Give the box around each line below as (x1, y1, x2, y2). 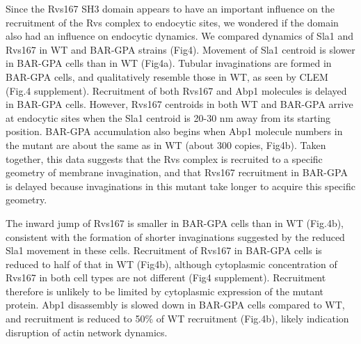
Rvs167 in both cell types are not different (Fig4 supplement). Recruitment (6, 270, 326, 285)
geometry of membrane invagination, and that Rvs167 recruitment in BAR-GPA (6, 165, 348, 180)
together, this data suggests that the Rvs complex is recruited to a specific (6, 151, 323, 166)
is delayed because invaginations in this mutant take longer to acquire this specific (6, 178, 355, 193)
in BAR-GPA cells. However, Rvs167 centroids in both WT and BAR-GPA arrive (6, 97, 353, 111)
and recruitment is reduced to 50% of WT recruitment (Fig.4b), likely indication (6, 311, 349, 326)
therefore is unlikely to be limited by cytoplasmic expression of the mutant (6, 283, 323, 298)
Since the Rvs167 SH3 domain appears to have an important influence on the (6, 1, 335, 15)
